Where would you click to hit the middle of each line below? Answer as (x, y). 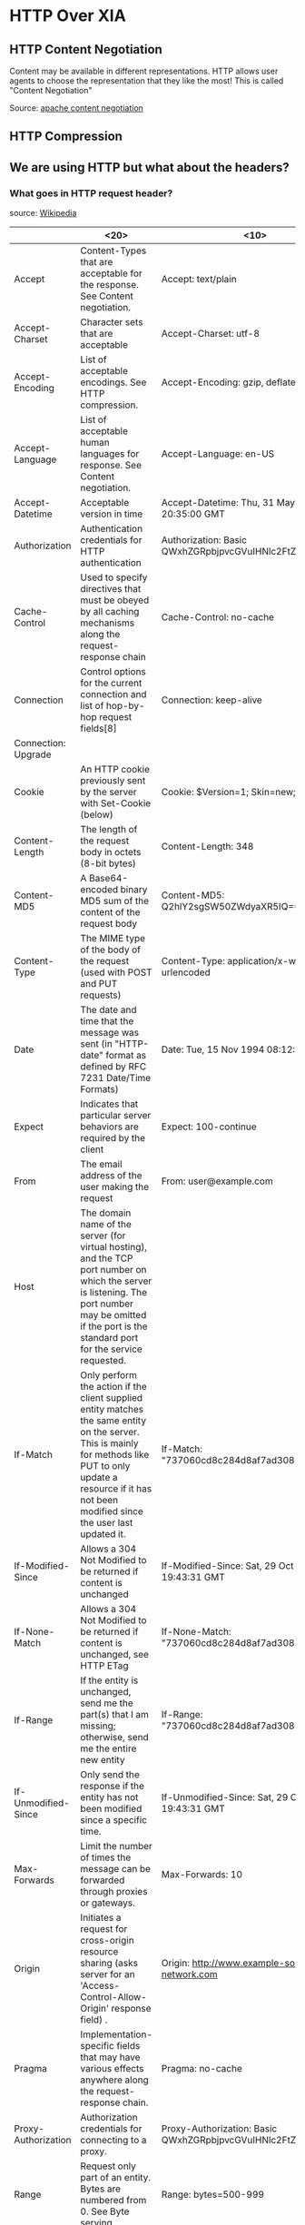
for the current (111, 684)
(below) (97, 815)
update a (99, 1478)
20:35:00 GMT (193, 514)
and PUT (99, 984)
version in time (112, 514)
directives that (111, 589)
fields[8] (98, 729)
